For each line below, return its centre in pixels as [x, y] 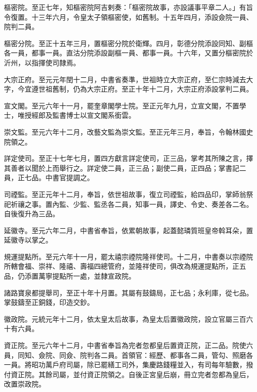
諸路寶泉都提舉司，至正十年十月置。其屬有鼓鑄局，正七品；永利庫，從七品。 [128, 292]
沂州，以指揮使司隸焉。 [42, 62]
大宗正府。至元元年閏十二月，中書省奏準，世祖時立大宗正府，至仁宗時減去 [125, 79]
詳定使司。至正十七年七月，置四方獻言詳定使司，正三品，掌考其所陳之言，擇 [128, 158]
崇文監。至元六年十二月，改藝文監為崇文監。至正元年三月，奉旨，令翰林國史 [128, 131]
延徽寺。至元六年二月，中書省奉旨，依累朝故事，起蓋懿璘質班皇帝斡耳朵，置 [128, 230]
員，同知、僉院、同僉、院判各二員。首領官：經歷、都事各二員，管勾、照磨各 [128, 355]
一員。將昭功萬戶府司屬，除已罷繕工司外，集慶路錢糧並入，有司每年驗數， [125, 365]
